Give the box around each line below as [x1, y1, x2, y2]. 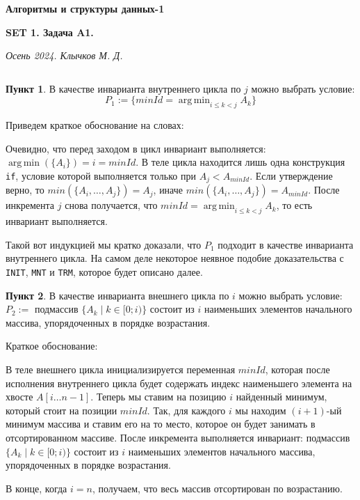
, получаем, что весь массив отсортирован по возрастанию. [92, 481, 343, 495]
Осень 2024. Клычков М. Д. [6, 48, 123, 63]
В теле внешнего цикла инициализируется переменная [6, 362, 236, 377]
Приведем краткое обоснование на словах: [6, 118, 184, 132]
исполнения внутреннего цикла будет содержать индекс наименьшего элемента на [6, 375, 352, 390]
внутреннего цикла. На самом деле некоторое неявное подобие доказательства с [6, 251, 344, 265]
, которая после [265, 362, 330, 377]
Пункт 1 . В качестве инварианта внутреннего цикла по [6, 81, 241, 95]
